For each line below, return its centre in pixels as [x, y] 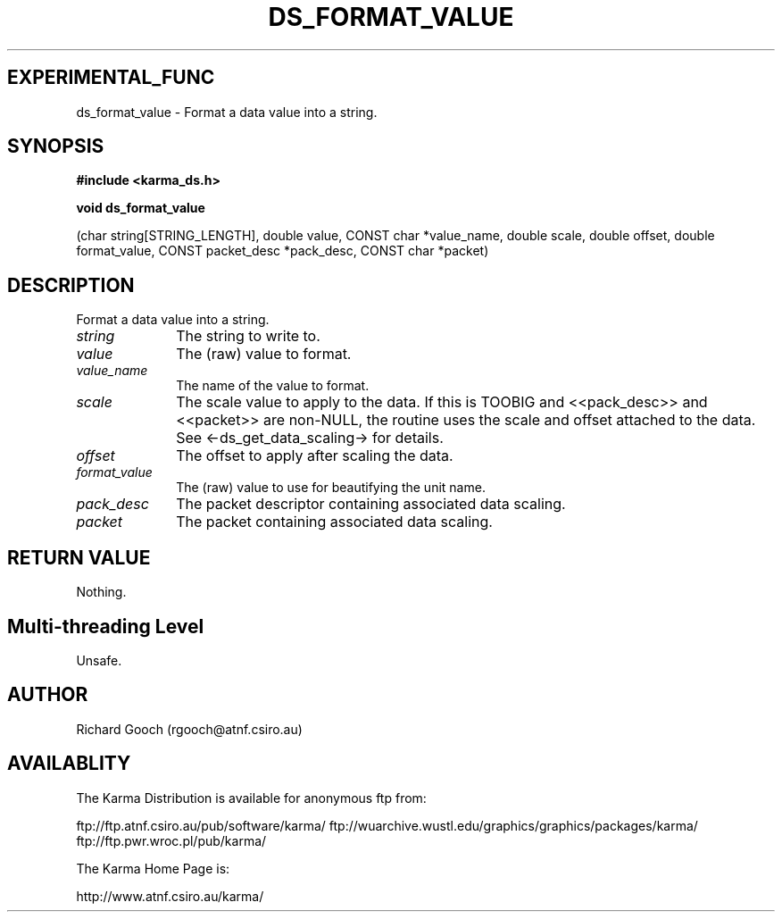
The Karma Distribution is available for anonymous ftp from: [251, 798]
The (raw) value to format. [264, 354]
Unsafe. [99, 660]
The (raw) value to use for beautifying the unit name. [331, 488]
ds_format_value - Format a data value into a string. [227, 112]
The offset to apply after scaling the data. [315, 456]
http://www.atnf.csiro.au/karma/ [170, 896]
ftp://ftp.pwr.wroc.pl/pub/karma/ [171, 840]
